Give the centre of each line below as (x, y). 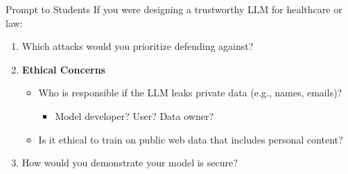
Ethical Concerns (63, 69)
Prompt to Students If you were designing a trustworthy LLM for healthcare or (174, 9)
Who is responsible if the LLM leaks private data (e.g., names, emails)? (190, 93)
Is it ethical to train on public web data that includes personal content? (191, 139)
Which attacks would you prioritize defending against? (138, 46)
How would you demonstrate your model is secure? (130, 163)
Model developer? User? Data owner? (134, 115)
